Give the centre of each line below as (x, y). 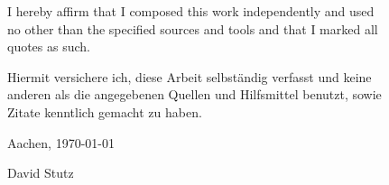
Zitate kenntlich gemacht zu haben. (105, 111)
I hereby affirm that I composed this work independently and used (191, 11)
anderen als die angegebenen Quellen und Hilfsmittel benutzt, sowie (194, 94)
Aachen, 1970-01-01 (61, 142)
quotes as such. (49, 46)
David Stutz (41, 173)
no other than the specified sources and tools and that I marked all (193, 28)
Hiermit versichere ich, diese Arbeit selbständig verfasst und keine (190, 76)
